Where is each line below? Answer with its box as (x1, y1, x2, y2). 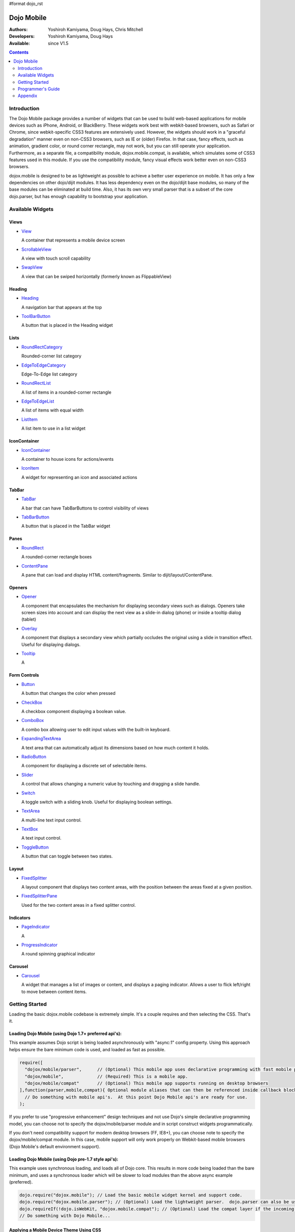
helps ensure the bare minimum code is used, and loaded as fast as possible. (9, 1046, 166, 1052)
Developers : (9, 34, 35, 39)
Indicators (9, 915, 30, 921)
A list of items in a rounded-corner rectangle (21, 389, 112, 395)
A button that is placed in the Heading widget (21, 322, 113, 328)
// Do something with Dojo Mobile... (19, 1213, 111, 1219)
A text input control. (21, 835, 61, 841)
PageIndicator (21, 924, 50, 930)
